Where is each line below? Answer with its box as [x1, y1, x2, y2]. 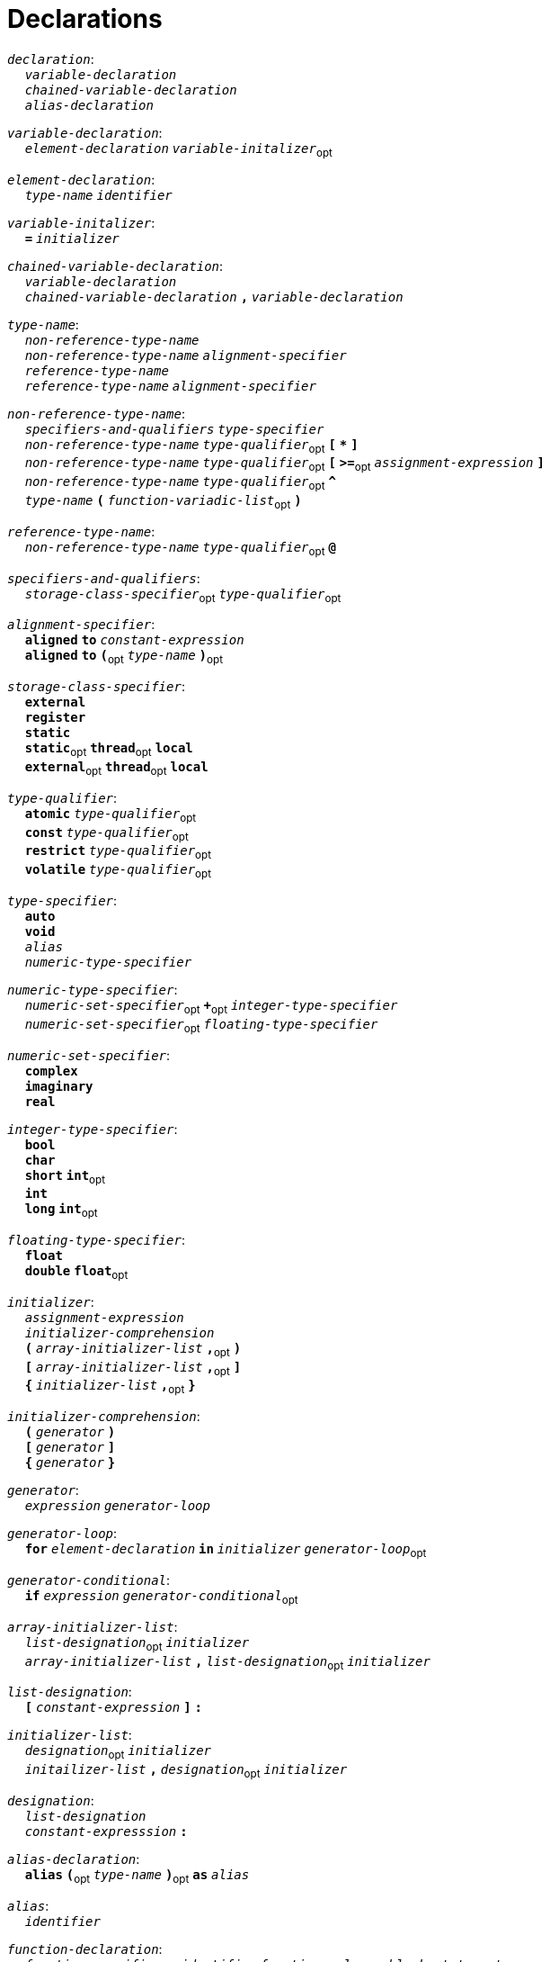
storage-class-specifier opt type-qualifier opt [24, 586, 342, 605]
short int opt [24, 1167, 106, 1186]
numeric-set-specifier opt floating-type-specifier [24, 1016, 378, 1035]
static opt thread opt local [24, 741, 193, 759]
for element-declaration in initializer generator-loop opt [24, 1542, 427, 1561]
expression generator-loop [24, 1498, 210, 1514]
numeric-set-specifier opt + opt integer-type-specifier [24, 997, 398, 1016]
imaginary [24, 1078, 93, 1093]
